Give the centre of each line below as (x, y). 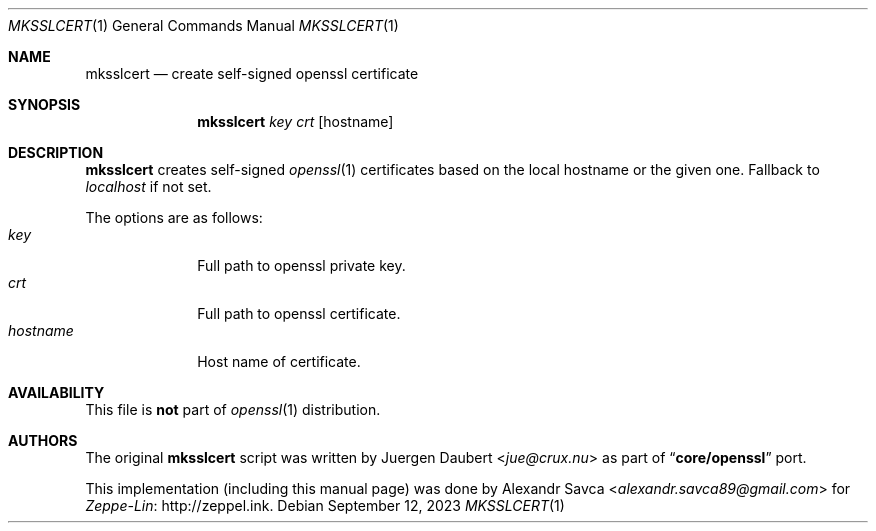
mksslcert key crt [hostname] (295, 121)
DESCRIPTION (56, 152)
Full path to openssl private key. (301, 265)
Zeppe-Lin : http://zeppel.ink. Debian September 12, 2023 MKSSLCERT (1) (325, 505)
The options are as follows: (174, 217)
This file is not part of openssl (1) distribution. (233, 409)
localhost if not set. (148, 186)
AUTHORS (43, 440)
